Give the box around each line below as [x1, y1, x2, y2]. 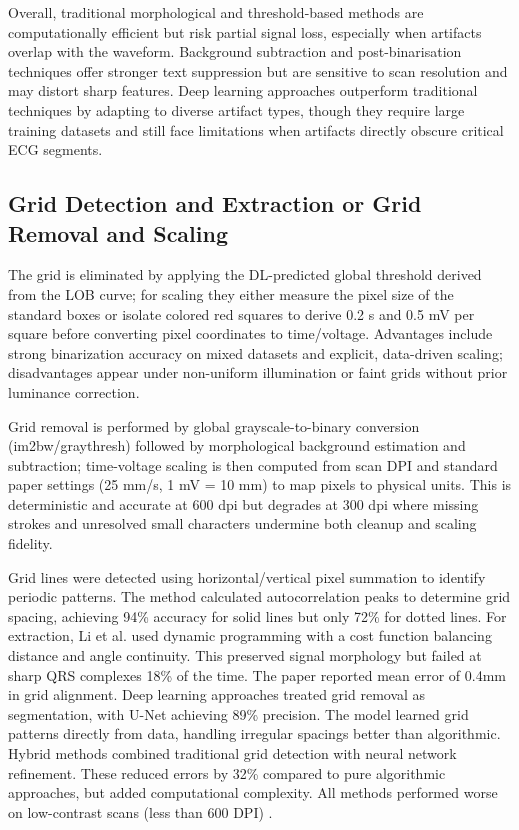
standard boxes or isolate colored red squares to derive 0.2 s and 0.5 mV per [8, 303, 475, 324]
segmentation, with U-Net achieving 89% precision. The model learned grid [8, 703, 469, 724]
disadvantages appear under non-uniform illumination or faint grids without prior [8, 362, 508, 383]
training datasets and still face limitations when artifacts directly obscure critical [8, 119, 504, 140]
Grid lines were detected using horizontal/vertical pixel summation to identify [8, 566, 486, 587]
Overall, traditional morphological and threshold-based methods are [8, 2, 424, 22]
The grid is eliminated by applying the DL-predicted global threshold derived [8, 264, 482, 285]
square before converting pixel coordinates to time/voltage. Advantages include [8, 323, 493, 344]
